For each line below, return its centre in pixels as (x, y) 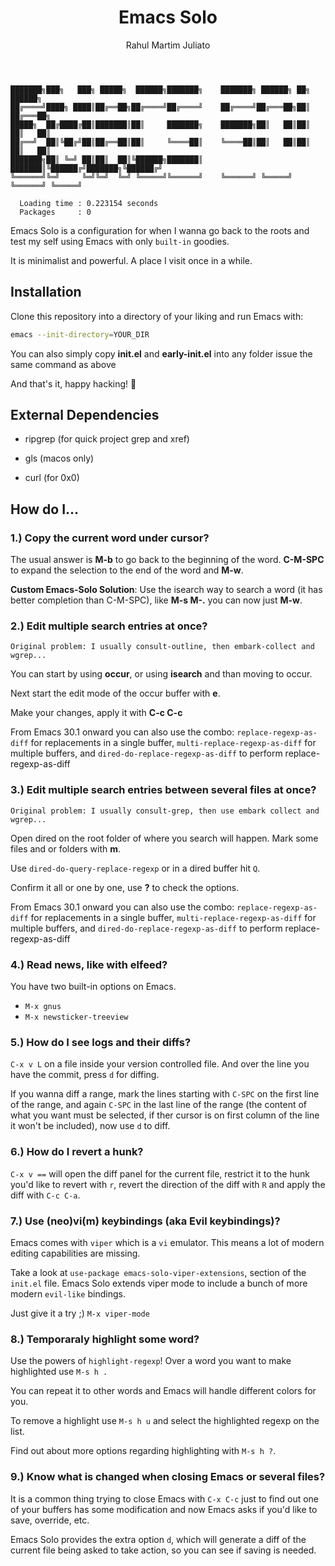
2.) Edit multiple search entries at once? (109, 626)
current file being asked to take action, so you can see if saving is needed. (163, 1550)
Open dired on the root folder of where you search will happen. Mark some (164, 838)
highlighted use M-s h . (59, 1372)
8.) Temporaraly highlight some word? (105, 1339)
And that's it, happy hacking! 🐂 (73, 383)
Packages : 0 (55, 212)
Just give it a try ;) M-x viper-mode (80, 1313)
